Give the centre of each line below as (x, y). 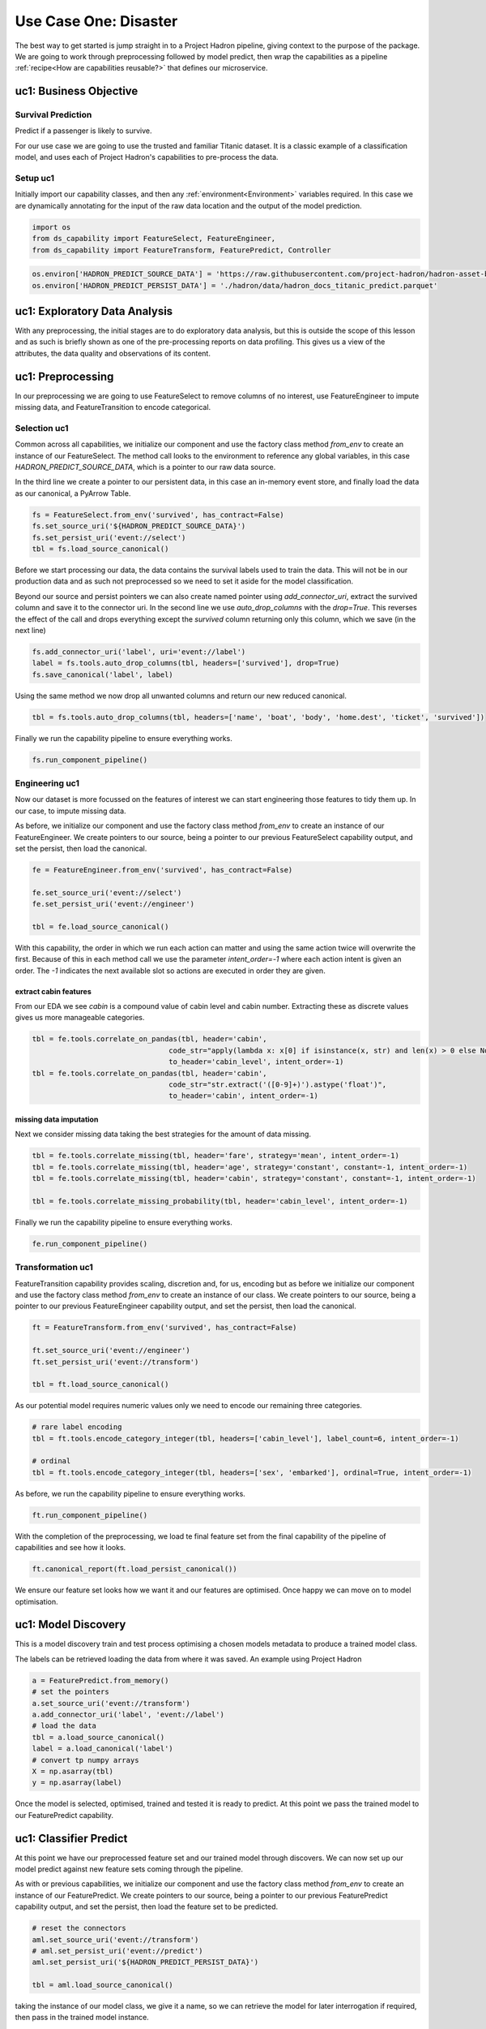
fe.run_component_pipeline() (90, 1243)
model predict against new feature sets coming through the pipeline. (129, 1869)
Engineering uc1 (47, 783)
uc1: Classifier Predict (71, 1838)
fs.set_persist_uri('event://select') (109, 537)
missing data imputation (57, 1119)
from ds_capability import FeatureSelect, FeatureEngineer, (154, 239)
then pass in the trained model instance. (82, 2018)
